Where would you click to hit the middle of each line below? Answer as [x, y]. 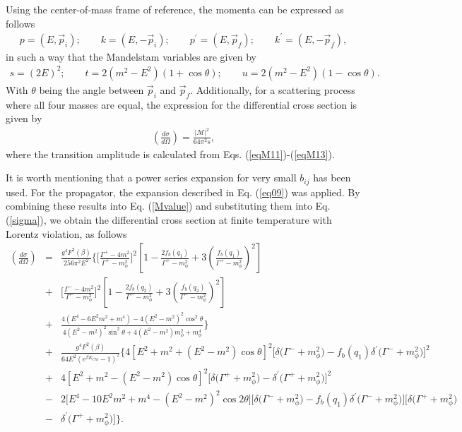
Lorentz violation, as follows [66, 233]
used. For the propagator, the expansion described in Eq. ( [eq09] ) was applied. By [183, 192]
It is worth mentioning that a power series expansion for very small [151, 178]
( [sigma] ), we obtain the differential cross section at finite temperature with [169, 219]
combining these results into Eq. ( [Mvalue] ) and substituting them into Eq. [168, 206]
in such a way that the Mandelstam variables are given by [131, 56]
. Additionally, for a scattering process [273, 89]
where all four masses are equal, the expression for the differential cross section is [182, 104]
